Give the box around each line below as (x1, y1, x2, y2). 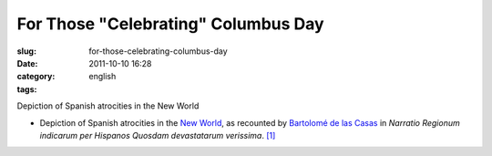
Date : (16, 57, 38, 68)
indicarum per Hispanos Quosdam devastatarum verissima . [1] (39, 130, 276, 140)
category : (16, 71, 56, 82)
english (88, 71, 117, 82)
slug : (16, 46, 36, 57)
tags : (16, 83, 37, 95)
